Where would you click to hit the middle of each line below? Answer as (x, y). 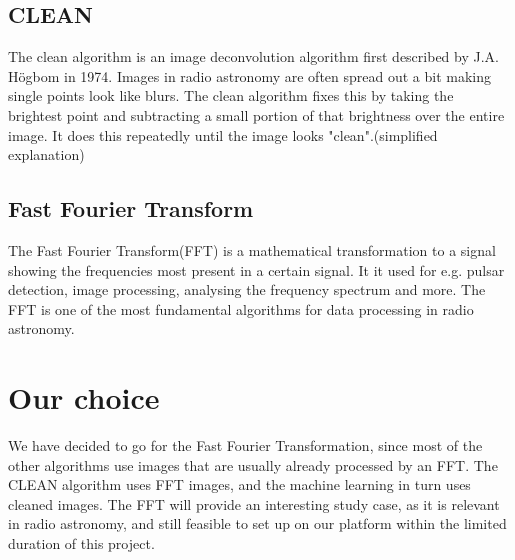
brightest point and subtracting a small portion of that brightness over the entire (256, 114)
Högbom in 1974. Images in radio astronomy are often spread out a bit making (250, 75)
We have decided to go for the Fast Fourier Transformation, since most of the (245, 445)
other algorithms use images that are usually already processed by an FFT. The (253, 464)
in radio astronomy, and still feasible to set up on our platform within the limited (257, 523)
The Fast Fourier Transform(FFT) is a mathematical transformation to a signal (252, 249)
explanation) (46, 154)
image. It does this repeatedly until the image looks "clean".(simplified (223, 134)
